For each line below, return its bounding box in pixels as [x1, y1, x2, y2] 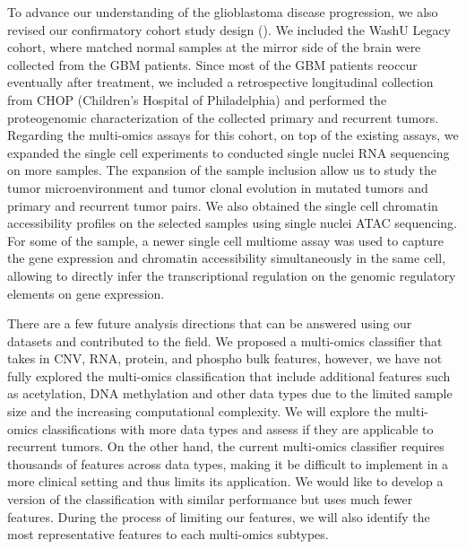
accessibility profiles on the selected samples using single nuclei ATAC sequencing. [7, 213, 457, 232]
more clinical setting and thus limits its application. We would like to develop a [7, 472, 444, 491]
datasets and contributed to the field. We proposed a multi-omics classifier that [7, 331, 443, 350]
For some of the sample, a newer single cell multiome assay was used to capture [7, 231, 444, 249]
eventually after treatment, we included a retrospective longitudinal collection [7, 73, 434, 91]
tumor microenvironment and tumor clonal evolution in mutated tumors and [7, 178, 428, 196]
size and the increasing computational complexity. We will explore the [7, 402, 392, 421]
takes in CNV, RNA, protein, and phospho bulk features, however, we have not [7, 349, 443, 368]
